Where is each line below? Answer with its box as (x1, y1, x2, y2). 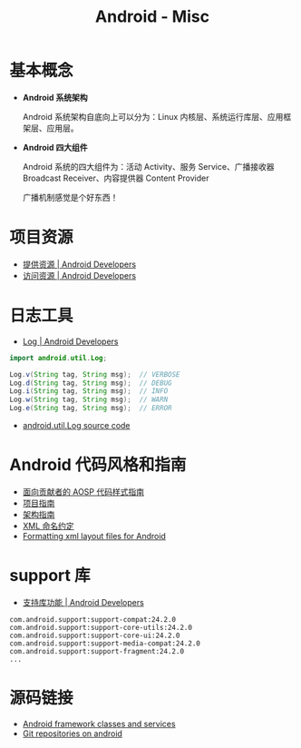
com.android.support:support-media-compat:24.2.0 (9, 638, 201, 648)
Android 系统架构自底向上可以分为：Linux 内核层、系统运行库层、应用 (22, 111, 284, 122)
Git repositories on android (22, 728, 122, 739)
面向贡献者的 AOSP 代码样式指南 (22, 487, 145, 497)
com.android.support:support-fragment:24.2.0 (9, 646, 184, 655)
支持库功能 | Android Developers (22, 596, 145, 607)
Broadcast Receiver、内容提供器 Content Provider (22, 172, 209, 183)
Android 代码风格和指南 (9, 455, 187, 476)
